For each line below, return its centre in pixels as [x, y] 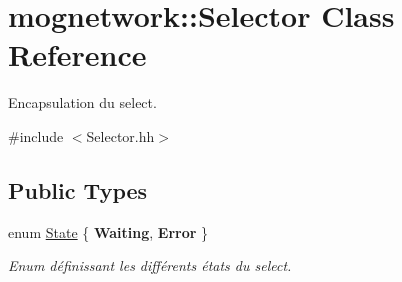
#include [36, 135]
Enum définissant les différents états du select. [150, 265]
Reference [77, 54]
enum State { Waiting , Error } [108, 231]
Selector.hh [120, 135]
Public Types [78, 189]
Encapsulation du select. [82, 102]
